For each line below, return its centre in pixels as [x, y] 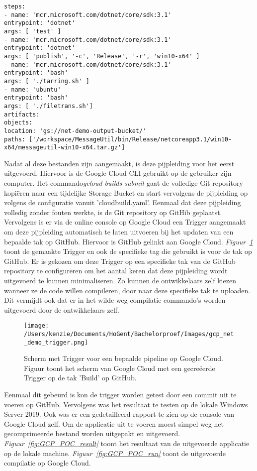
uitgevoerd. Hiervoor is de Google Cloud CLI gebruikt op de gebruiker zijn [118, 173]
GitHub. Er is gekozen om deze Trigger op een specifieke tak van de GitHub [120, 261]
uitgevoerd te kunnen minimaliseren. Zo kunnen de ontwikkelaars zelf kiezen [120, 280]
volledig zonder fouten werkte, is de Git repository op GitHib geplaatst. [113, 212]
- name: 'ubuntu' [33, 89]
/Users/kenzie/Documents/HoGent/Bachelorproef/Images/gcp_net [129, 334]
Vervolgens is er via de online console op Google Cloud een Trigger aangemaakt [125, 222]
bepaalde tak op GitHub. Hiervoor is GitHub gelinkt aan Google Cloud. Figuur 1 [128, 241]
